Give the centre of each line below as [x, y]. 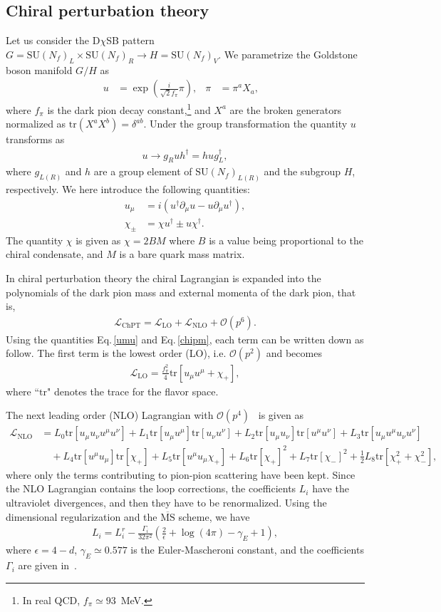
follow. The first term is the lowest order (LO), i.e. [116, 353]
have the [331, 488]
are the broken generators [286, 109]
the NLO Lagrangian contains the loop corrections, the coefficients [151, 488]
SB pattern [130, 40]
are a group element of [143, 171]
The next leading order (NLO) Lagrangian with [110, 415]
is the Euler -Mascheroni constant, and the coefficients [247, 550]
